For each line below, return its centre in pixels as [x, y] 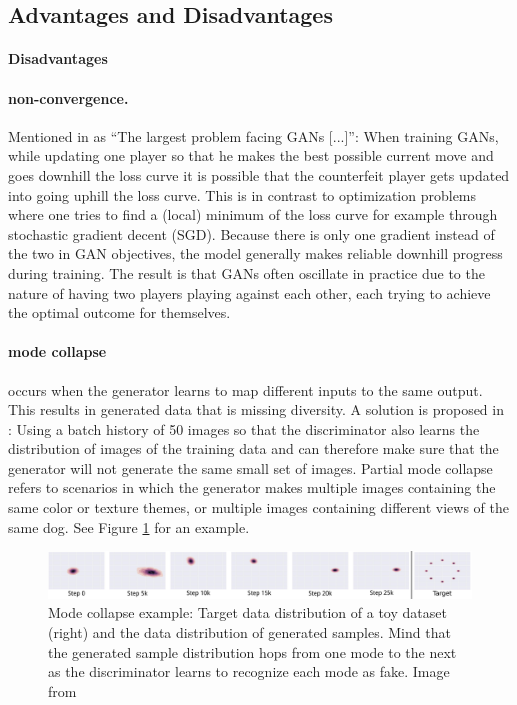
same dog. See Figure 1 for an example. [129, 526]
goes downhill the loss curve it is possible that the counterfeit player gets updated [259, 174]
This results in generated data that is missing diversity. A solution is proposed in [256, 409]
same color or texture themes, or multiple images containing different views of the [258, 507]
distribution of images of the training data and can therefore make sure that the [253, 448]
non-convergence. [68, 97]
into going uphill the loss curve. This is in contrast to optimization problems [242, 194]
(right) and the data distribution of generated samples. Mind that [249, 632]
